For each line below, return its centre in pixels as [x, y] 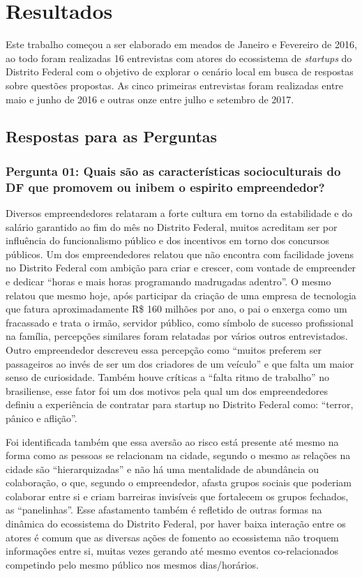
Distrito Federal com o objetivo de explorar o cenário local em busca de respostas [180, 72]
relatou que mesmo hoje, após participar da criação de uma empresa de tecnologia [181, 295]
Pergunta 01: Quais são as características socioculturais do [173, 171]
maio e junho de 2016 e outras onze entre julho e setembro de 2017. [150, 99]
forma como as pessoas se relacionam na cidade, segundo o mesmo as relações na [178, 455]
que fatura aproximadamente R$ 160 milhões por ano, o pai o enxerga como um [176, 309]
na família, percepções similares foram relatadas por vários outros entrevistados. [177, 336]
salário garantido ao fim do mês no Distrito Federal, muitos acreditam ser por [172, 226]
